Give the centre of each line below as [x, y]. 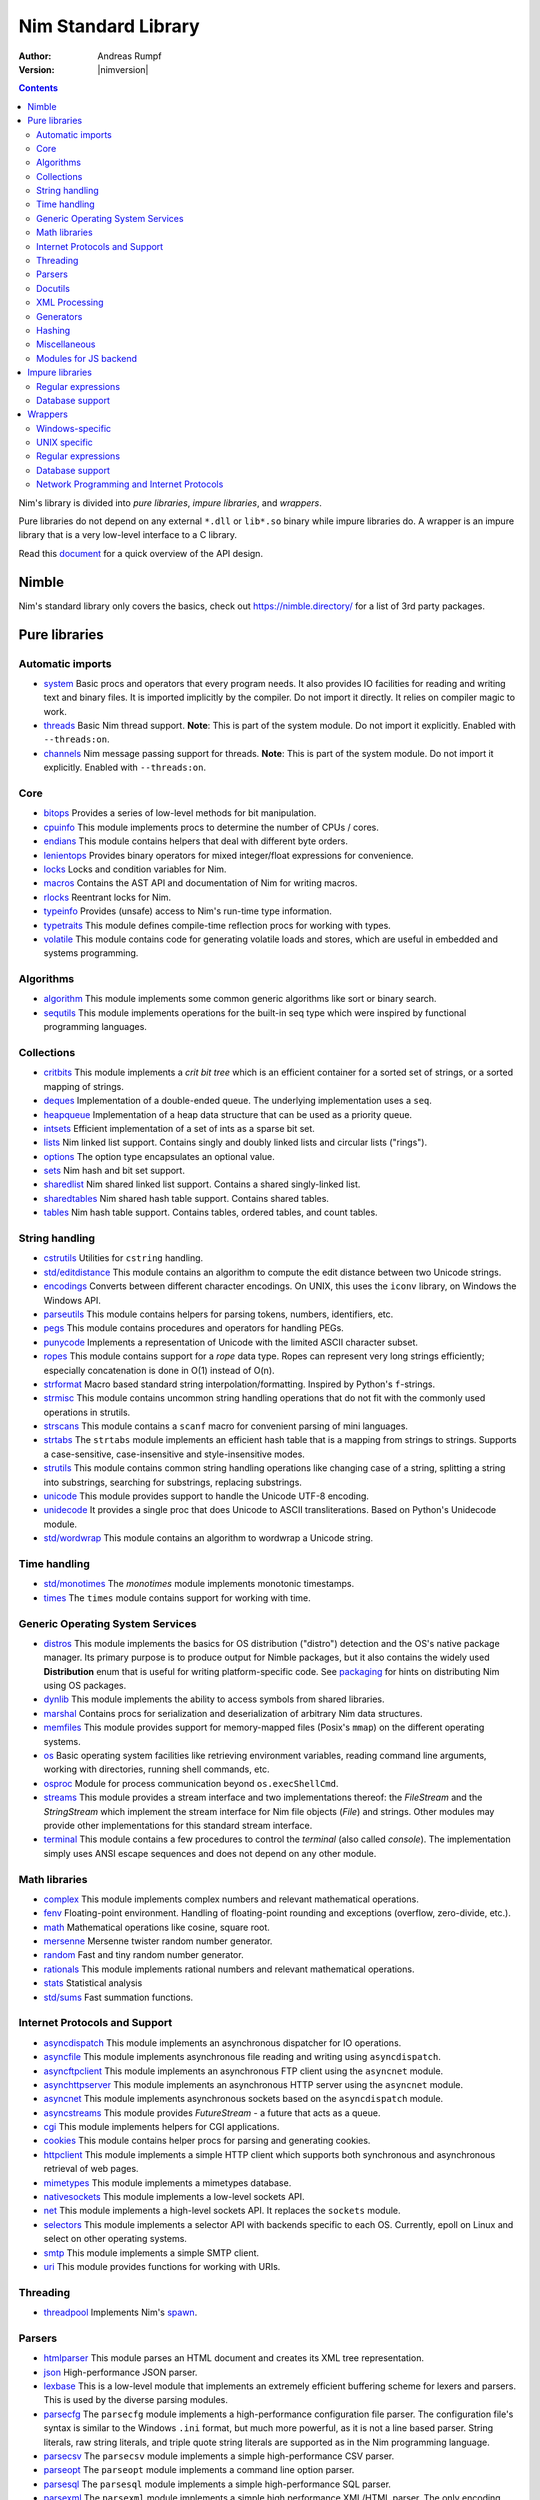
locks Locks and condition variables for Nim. [135, 869]
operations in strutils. [87, 1412]
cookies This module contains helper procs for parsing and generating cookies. [207, 2141]
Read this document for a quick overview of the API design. [141, 553]
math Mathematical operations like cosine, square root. [156, 1927]
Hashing [53, 330]
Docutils [53, 288]
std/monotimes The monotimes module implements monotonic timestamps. [199, 1584]
